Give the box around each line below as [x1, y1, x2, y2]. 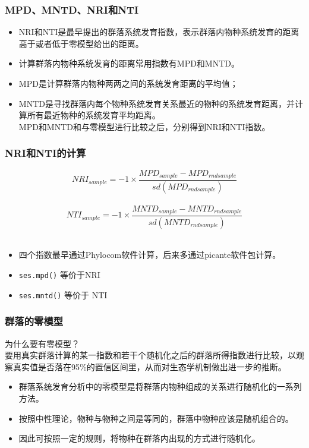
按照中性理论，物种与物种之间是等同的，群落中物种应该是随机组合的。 [18, 412, 294, 424]
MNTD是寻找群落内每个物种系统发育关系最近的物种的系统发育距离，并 [18, 97, 295, 109]
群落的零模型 [5, 314, 64, 329]
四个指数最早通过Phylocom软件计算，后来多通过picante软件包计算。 [18, 248, 281, 261]
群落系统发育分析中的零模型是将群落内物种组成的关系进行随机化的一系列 [18, 380, 302, 393]
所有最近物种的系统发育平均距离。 [27, 109, 160, 121]
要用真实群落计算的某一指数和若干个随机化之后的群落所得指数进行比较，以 [5, 349, 296, 361]
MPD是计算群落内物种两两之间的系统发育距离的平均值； [18, 77, 238, 89]
